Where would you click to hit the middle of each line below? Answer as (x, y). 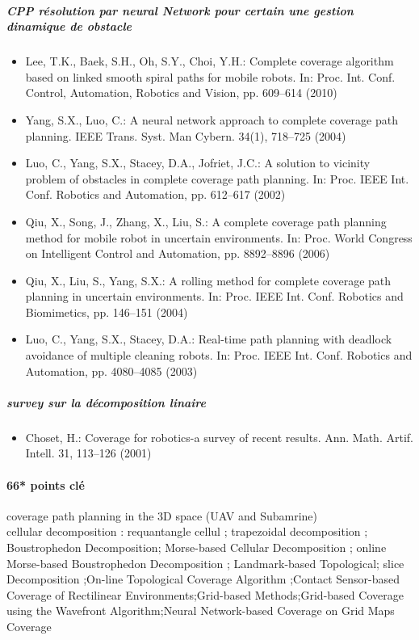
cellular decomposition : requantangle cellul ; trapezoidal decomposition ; (187, 531)
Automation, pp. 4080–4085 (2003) (111, 371)
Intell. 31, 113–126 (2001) (88, 453)
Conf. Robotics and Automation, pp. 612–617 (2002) (155, 194)
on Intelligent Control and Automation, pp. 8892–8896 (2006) (178, 253)
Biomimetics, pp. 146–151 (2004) (107, 312)
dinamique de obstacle (69, 26)
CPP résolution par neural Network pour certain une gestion (180, 10)
